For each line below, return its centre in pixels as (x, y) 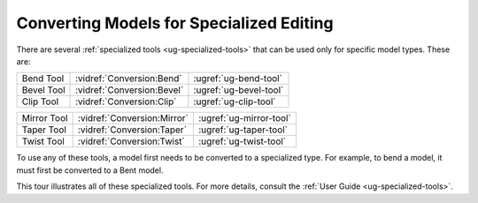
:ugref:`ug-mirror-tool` (245, 118)
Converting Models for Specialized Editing (175, 23)
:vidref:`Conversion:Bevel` (130, 90)
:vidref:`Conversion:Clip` (126, 101)
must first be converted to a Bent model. (90, 170)
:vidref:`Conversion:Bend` (129, 79)
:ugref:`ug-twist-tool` (243, 141)
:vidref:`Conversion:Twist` (131, 141)
